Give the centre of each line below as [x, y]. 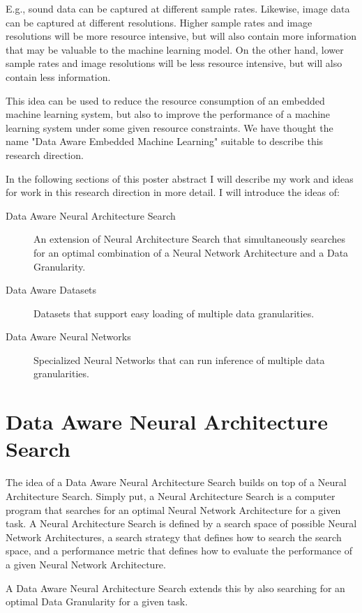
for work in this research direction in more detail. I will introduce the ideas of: [173, 192]
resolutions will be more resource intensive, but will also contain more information [181, 36]
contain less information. [58, 76]
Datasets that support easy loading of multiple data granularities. [174, 313]
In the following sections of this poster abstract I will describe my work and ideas [180, 178]
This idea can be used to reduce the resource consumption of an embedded [165, 100]
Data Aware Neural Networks [68, 336]
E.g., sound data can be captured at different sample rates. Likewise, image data [178, 8]
